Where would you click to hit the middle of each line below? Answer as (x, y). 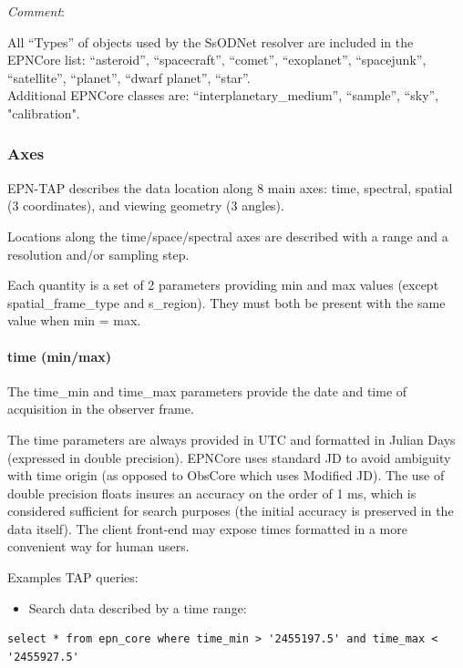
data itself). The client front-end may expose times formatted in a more (207, 528)
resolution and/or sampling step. (98, 254)
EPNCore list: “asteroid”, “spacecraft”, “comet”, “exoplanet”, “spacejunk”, (217, 60)
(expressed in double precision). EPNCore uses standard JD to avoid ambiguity (229, 457)
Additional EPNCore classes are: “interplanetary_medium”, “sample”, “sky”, (223, 95)
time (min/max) (60, 356)
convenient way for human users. (98, 546)
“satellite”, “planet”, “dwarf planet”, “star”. (129, 77)
